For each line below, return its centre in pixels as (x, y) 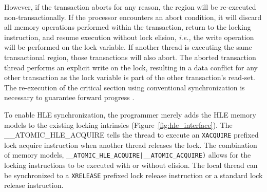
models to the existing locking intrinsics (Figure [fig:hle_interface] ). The (118, 124)
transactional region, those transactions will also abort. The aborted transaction (130, 57)
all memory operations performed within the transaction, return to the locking (128, 27)
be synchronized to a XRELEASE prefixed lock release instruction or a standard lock (133, 175)
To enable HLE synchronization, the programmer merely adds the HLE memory (130, 114)
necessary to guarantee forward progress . (69, 97)
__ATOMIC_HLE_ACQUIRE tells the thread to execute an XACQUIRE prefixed (131, 135)
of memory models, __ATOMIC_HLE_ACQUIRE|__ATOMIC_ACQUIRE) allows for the (128, 155)
